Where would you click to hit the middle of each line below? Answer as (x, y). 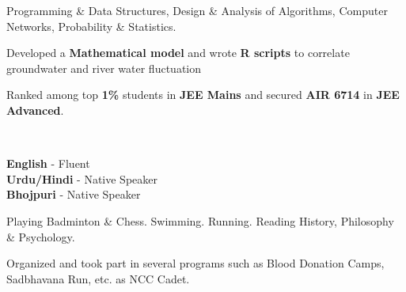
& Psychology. (41, 236)
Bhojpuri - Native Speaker (74, 194)
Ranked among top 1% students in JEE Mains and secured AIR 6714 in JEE (203, 95)
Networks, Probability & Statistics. (91, 26)
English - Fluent (48, 163)
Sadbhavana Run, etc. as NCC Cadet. (98, 278)
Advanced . (35, 110)
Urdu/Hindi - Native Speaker (82, 178)
